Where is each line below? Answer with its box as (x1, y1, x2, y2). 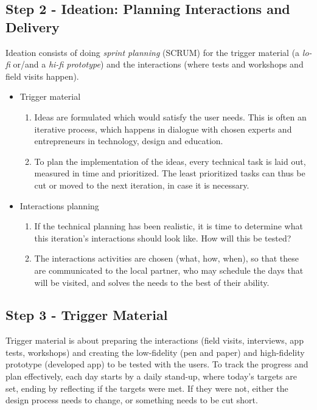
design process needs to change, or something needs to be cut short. (5, 394, 258, 406)
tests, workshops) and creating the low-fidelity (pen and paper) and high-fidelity (5, 346, 305, 358)
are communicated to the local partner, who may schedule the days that (34, 263, 304, 276)
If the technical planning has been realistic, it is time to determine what (34, 220, 303, 232)
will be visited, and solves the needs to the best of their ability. (34, 276, 270, 288)
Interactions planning (19, 199, 99, 212)
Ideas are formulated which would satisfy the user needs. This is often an (34, 110, 307, 123)
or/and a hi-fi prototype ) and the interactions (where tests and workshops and (13, 58, 304, 71)
